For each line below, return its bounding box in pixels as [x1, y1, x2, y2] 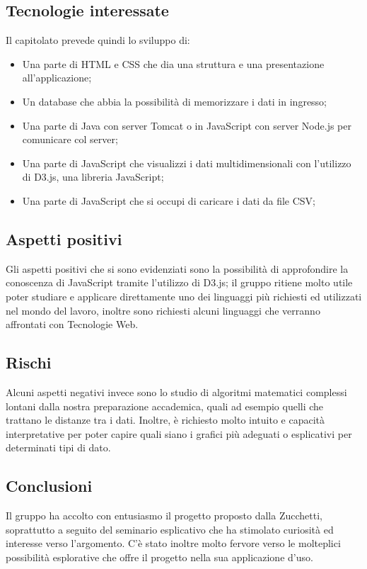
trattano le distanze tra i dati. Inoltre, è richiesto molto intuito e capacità [6, 412, 325, 427]
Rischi [6, 351, 52, 373]
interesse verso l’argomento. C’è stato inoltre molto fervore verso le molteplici [6, 536, 341, 551]
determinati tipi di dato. [6, 440, 111, 455]
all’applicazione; [22, 70, 92, 85]
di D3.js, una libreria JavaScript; [22, 169, 164, 184]
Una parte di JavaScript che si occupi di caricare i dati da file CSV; [22, 193, 315, 208]
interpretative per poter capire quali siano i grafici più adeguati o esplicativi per [6, 426, 352, 441]
